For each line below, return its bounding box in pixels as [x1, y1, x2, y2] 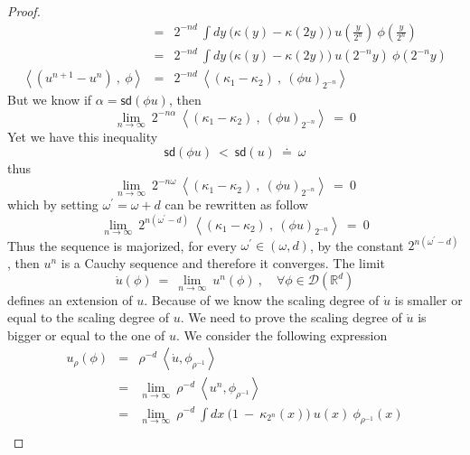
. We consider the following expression [175, 325, 388, 344]
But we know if [7, 90, 92, 109]
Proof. [7, 2, 41, 20]
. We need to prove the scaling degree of [180, 308, 402, 327]
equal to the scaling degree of [7, 308, 169, 327]
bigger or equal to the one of [7, 325, 165, 344]
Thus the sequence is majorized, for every [7, 236, 237, 255]
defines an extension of [7, 290, 133, 309]
